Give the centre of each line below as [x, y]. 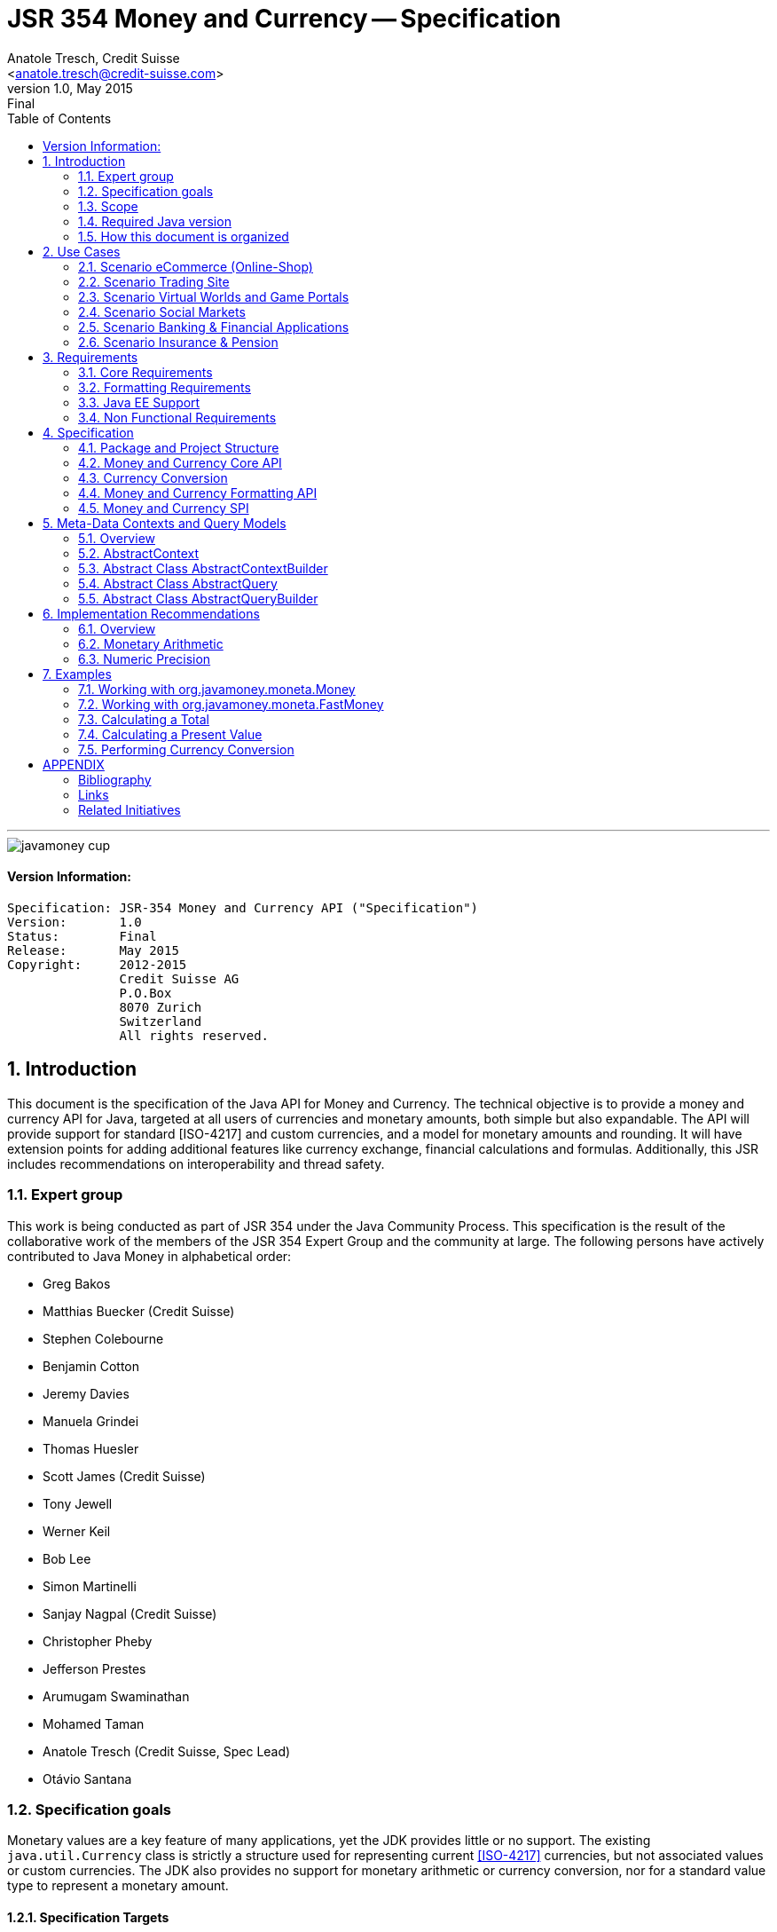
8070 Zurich [161, 1007]
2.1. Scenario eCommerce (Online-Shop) [196, 266]
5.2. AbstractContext [139, 553]
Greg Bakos [77, 1283]
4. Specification [88, 432]
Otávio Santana [87, 1778]
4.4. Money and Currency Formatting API [198, 493]
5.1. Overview [117, 538]
